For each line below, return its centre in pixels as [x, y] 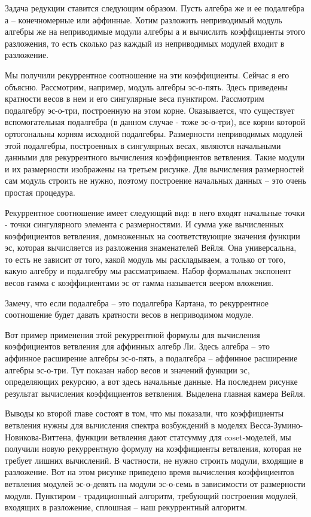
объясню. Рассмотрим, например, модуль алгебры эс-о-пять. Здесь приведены [146, 86]
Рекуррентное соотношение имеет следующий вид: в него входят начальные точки [155, 212]
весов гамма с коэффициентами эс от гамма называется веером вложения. [139, 283]
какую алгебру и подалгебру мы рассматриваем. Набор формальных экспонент [148, 271]
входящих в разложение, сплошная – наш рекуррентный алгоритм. [126, 507]
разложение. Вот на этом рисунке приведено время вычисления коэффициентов [150, 472]
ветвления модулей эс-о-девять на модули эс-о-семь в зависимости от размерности [155, 483]
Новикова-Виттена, [39, 437]
